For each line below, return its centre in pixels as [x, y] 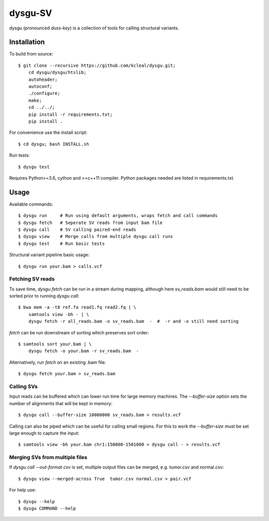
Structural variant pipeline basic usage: [49, 255]
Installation [27, 42]
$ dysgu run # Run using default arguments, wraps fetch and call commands [118, 216]
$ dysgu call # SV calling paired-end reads [77, 230]
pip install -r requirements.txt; [70, 114]
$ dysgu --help [37, 501]
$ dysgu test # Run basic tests [62, 244]
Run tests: [19, 155]
